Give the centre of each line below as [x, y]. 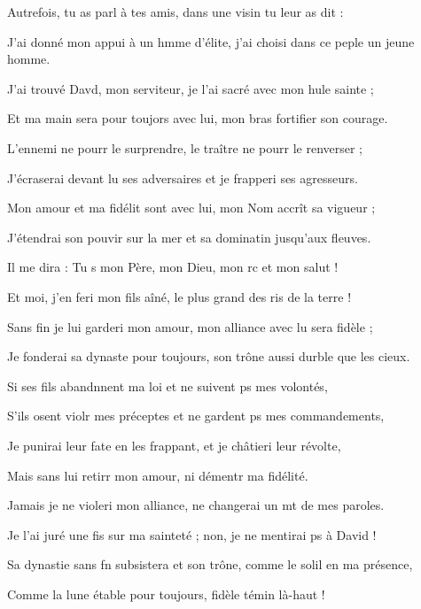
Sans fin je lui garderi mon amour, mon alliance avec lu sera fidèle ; [190, 326]
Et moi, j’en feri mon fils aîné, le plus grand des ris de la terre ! [179, 296]
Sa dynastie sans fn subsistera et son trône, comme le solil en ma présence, [210, 564]
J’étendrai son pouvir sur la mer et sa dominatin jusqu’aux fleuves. [189, 237]
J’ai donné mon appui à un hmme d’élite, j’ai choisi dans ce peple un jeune [211, 41]
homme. [29, 59]
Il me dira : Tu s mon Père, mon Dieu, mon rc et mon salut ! [173, 267]
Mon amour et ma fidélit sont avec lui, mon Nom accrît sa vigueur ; [191, 208]
